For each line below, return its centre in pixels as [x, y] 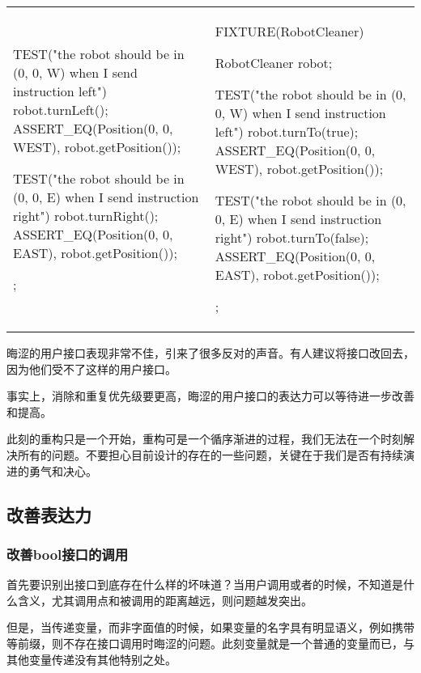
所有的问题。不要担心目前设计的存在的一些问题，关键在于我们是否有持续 [210, 454]
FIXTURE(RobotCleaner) [289, 31]
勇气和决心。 [63, 470]
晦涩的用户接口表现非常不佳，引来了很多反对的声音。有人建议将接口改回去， [210, 353]
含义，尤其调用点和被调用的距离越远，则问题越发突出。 [165, 600]
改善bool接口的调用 [68, 554]
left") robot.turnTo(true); [287, 131]
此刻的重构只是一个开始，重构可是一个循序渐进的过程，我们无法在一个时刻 [205, 439]
